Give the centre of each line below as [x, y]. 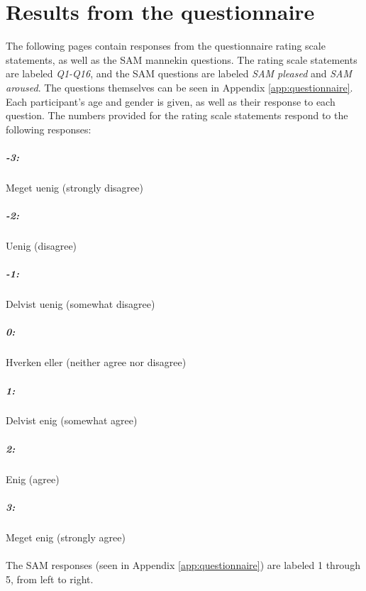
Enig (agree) [33, 479]
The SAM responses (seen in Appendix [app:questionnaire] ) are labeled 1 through [183, 564]
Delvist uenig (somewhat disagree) [81, 304]
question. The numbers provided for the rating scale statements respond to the [177, 115]
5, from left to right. [50, 579]
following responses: [49, 129]
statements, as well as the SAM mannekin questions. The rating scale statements [182, 59]
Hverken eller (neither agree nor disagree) [96, 362]
